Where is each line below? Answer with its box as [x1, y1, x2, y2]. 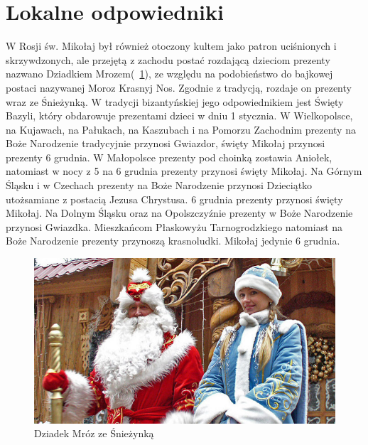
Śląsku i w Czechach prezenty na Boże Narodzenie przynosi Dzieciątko [6, 178, 313, 193]
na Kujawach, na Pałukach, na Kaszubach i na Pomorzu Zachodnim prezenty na [6, 122, 356, 136]
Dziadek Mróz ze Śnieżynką [34, 426, 154, 441]
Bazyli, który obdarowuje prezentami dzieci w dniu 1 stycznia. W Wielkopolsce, [6, 108, 353, 123]
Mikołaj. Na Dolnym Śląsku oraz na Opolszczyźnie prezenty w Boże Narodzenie [6, 205, 353, 220]
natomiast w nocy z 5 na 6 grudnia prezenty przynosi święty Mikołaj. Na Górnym [6, 163, 362, 178]
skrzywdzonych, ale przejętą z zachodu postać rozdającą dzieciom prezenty [6, 52, 330, 67]
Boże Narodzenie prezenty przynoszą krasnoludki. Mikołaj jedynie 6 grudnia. [6, 233, 340, 248]
